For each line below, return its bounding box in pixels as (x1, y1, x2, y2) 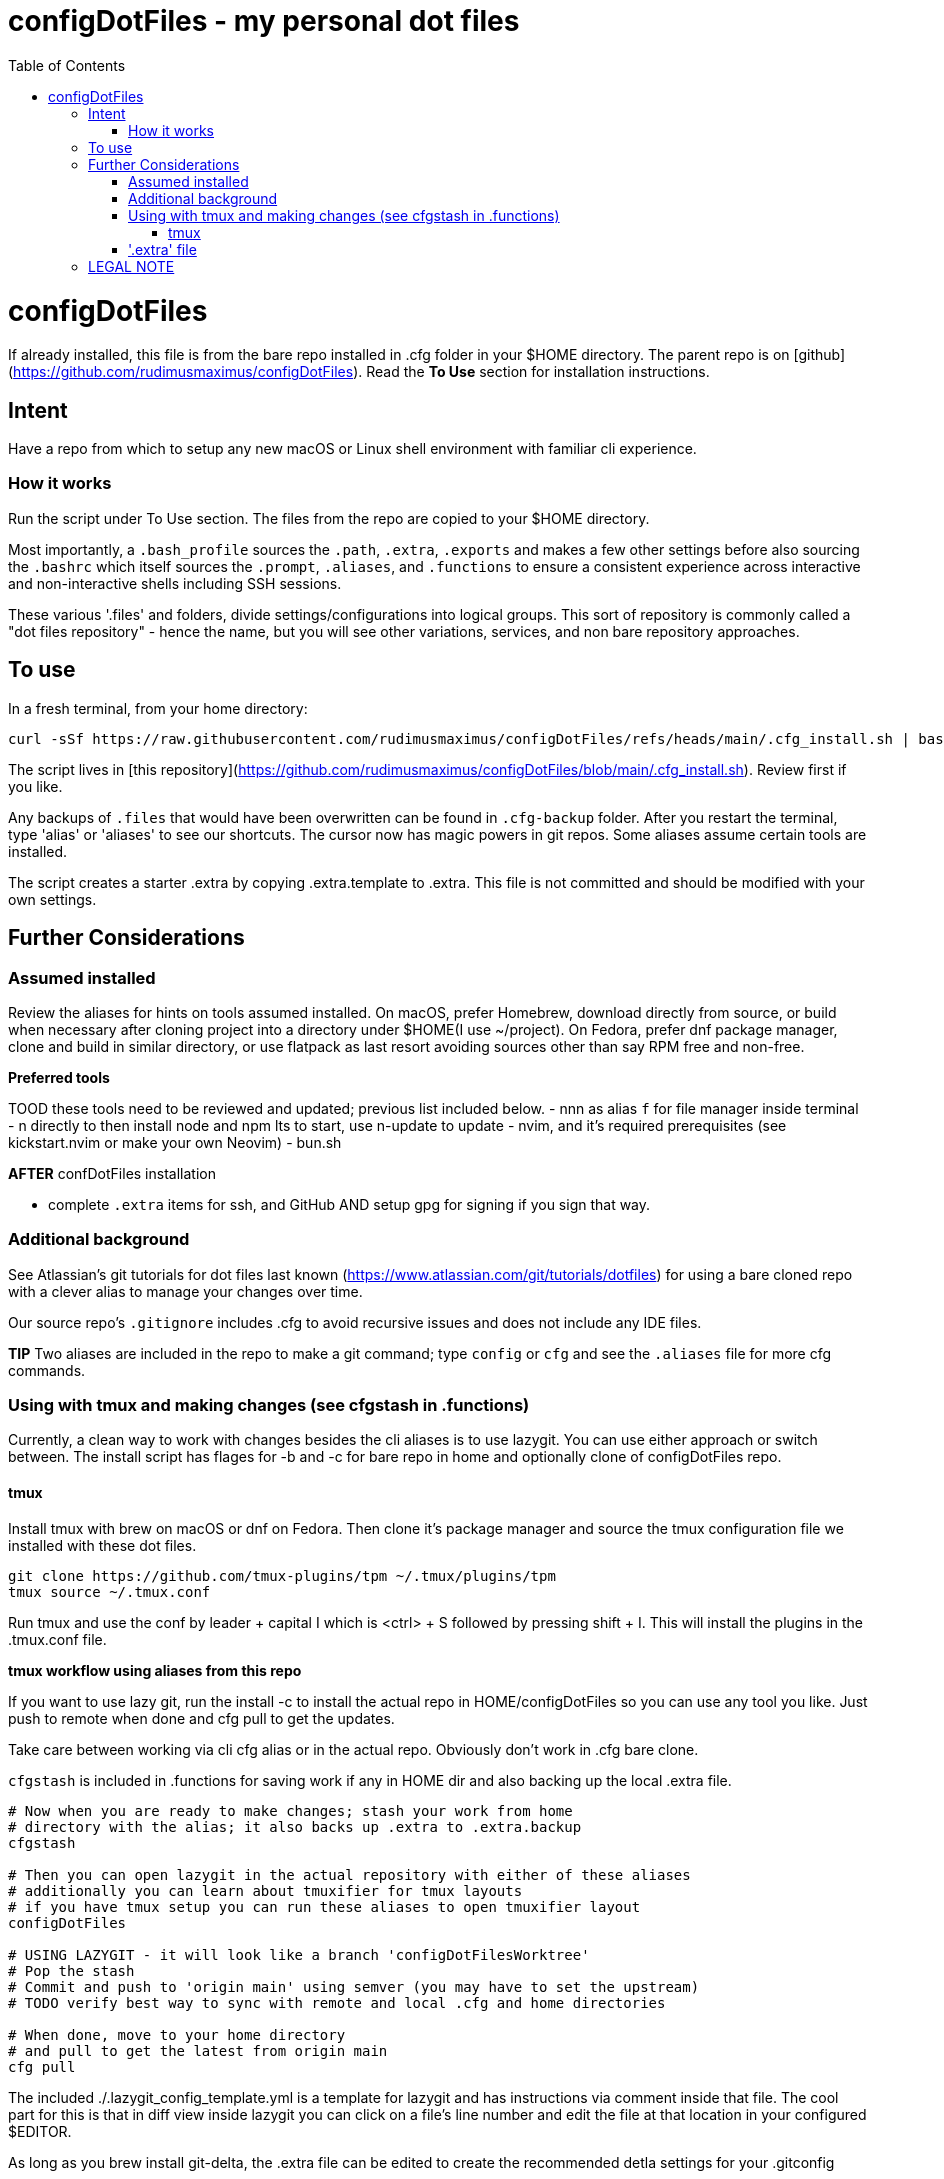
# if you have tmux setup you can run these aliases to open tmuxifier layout (8, 1898, 641, 1915)
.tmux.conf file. (8, 1630, 107, 1648)
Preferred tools (8, 1068, 110, 1086)
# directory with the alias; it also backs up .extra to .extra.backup (8, 1818, 582, 1835)
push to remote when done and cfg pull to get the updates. (8, 1709, 395, 1727)
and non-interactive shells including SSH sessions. (8, 574, 342, 592)
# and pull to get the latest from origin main (8, 2042, 388, 2059)
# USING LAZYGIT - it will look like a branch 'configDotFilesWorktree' (8, 1946, 590, 1963)
